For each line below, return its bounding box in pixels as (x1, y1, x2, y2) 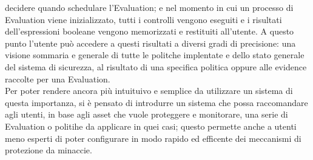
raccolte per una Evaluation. (5, 72, 110, 85)
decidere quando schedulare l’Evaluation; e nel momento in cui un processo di (5, 1, 294, 13)
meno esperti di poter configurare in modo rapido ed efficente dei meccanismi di (5, 132, 301, 144)
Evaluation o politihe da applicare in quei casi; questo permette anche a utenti (5, 119, 297, 132)
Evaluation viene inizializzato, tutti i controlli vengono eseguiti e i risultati (5, 13, 282, 25)
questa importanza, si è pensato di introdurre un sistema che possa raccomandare (5, 96, 308, 108)
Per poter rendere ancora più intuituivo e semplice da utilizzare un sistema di (5, 84, 293, 97)
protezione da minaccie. (5, 144, 92, 156)
